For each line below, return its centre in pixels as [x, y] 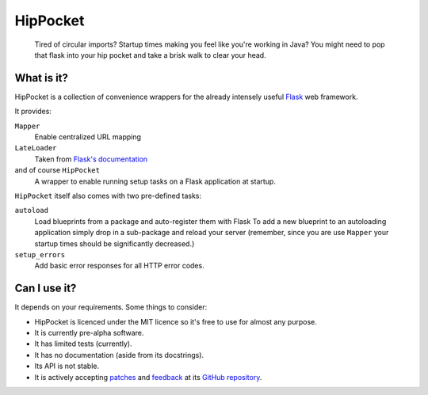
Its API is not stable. [67, 366]
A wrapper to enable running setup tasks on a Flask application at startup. [155, 181]
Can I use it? [46, 289]
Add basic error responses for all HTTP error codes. [120, 266]
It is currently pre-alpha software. [89, 333]
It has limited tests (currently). [83, 344]
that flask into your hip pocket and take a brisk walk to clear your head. [150, 55]
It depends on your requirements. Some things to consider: [111, 307]
